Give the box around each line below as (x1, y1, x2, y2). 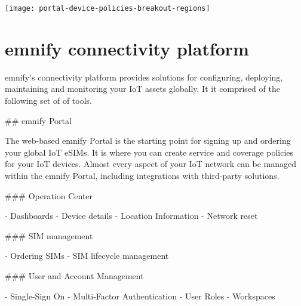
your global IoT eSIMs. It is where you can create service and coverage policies (5, 146, 294, 158)
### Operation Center (5, 189, 93, 202)
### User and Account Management (5, 269, 144, 282)
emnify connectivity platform (5, 36, 249, 60)
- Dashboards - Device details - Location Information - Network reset (5, 209, 258, 222)
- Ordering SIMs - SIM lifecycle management (5, 249, 169, 262)
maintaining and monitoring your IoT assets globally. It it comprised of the (5, 82, 280, 95)
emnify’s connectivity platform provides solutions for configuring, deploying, (5, 70, 283, 83)
